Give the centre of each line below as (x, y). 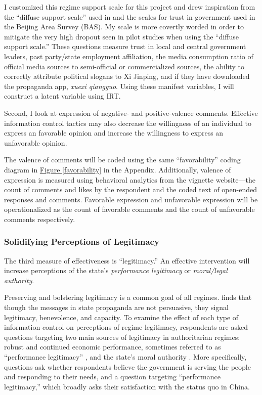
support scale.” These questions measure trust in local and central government (125, 46)
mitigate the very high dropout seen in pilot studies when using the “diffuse (122, 36)
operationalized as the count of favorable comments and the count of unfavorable (129, 209)
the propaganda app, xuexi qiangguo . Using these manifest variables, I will (119, 86)
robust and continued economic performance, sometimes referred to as (113, 347)
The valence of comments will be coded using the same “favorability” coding (122, 160)
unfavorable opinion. (36, 142)
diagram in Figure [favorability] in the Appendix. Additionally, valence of (118, 169)
